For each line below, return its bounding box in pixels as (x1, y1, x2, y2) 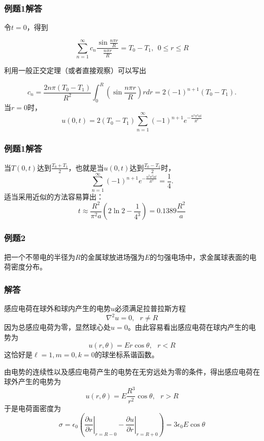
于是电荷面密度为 (4, 402, 61, 413)
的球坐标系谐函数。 (94, 349, 159, 360)
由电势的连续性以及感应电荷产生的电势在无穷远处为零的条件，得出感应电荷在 (4, 366, 260, 377)
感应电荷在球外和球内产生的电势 (4, 302, 111, 313)
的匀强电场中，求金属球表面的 (149, 251, 249, 262)
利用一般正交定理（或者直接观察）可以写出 (4, 64, 146, 75)
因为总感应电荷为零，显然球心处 (4, 322, 111, 332)
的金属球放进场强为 (80, 251, 145, 262)
